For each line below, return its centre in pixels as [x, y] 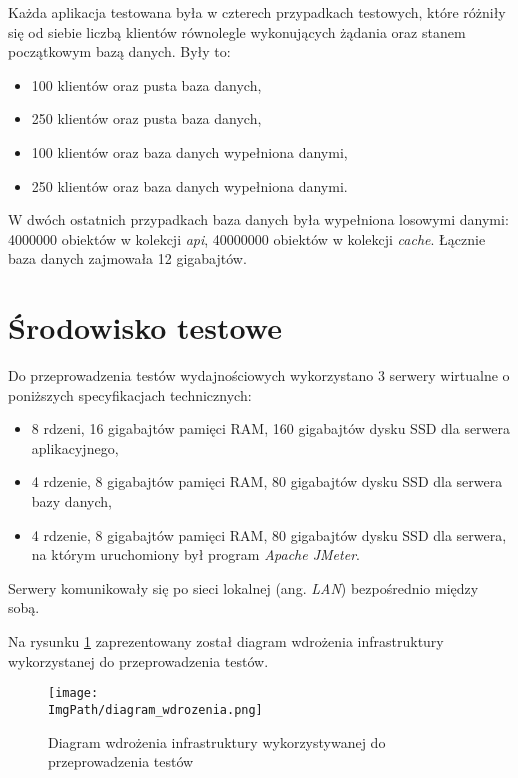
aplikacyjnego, [75, 447]
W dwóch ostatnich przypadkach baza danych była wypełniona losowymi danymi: [258, 219]
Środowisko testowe [145, 327]
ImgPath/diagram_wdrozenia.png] [155, 709]
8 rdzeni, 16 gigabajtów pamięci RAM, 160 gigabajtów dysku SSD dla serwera [271, 428]
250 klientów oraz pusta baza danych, [146, 118]
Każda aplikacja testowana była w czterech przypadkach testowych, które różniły [257, 12]
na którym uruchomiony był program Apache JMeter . [195, 554]
